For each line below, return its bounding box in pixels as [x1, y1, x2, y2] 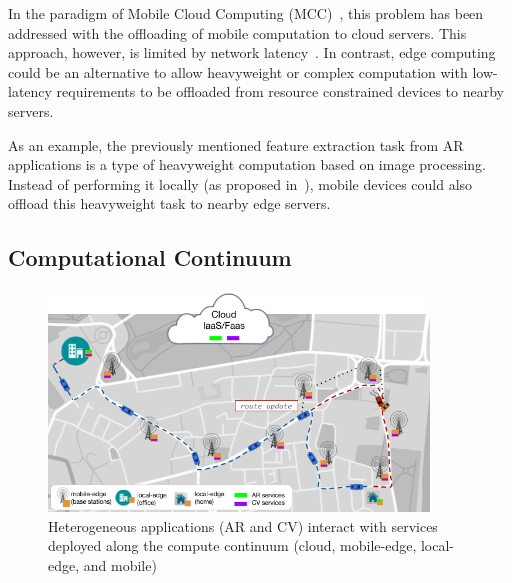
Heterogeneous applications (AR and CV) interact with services [48, 515, 438, 536]
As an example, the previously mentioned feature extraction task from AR [8, 134, 464, 155]
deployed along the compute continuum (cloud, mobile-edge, [48, 535, 417, 556]
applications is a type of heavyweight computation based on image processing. [8, 154, 486, 175]
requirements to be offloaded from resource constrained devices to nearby [56, 81, 504, 102]
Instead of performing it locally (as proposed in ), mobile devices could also [8, 173, 473, 194]
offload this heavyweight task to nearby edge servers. [8, 193, 331, 214]
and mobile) [83, 554, 157, 575]
